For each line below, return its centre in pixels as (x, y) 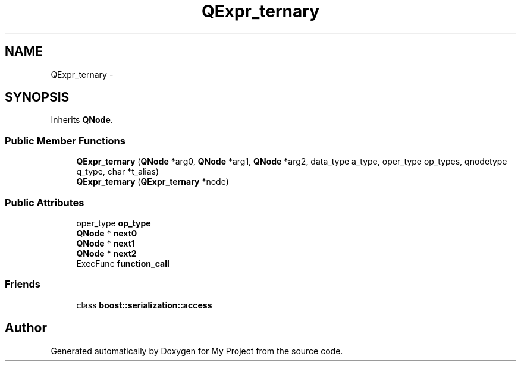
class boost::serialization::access (144, 305)
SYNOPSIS (37, 97)
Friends (23, 284)
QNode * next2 (106, 253)
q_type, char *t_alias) (118, 172)
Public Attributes (45, 202)
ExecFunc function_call (123, 263)
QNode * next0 (107, 233)
